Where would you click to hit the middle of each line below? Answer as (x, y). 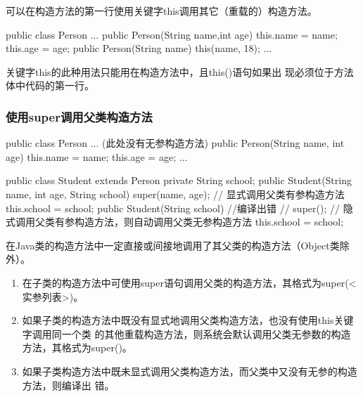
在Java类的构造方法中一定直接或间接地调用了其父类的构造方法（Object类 (173, 245)
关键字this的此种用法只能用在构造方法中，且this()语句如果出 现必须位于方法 (180, 71)
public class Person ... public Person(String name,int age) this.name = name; (172, 34)
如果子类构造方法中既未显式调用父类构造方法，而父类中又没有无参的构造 (190, 371)
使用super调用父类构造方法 (79, 116)
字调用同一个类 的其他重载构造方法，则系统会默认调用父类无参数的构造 (186, 333)
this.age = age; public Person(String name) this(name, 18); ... (139, 48)
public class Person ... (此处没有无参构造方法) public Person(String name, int (175, 143)
